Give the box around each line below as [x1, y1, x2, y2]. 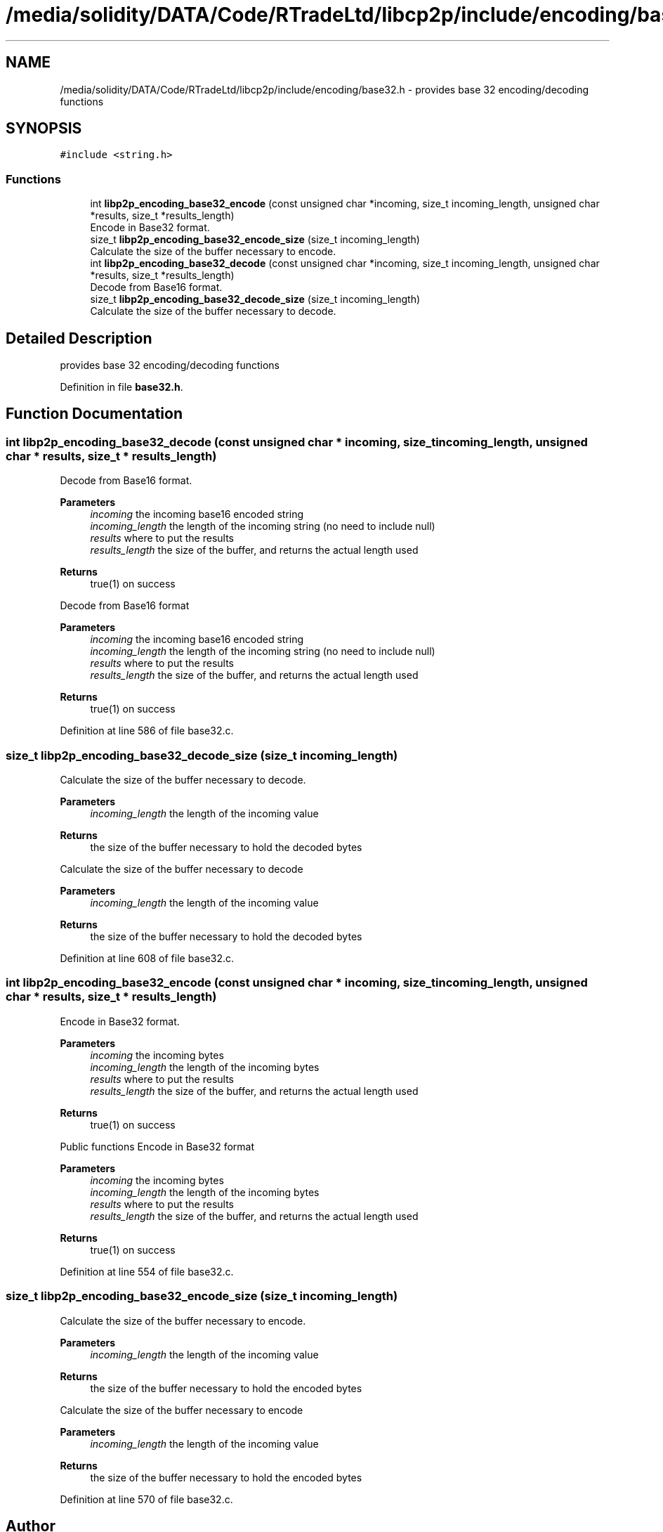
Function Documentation [6, 405, 183, 423]
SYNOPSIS [6, 119, 82, 138]
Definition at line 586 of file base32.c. [60, 725, 234, 737]
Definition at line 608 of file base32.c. [60, 952, 235, 964]
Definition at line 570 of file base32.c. [60, 1493, 233, 1505]
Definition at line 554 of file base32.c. [60, 1265, 234, 1278]
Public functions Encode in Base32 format [60, 1140, 254, 1153]
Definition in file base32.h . [60, 381, 183, 394]
